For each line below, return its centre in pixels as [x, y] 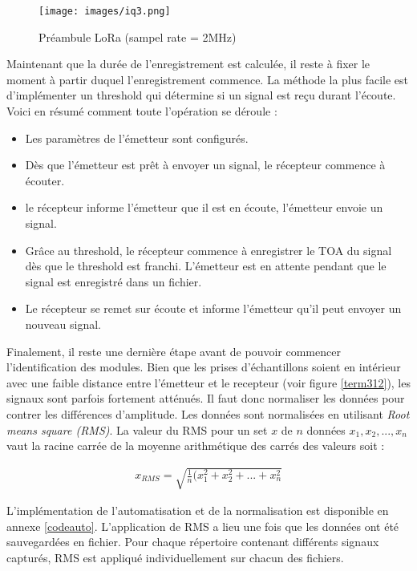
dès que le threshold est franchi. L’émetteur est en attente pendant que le [206, 266]
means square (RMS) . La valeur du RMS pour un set [137, 429]
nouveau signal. [63, 324]
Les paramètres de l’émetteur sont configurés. [137, 138]
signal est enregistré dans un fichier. [113, 281]
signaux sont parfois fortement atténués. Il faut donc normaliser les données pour [206, 398]
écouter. [45, 180]
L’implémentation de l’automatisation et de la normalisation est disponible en [198, 510]
